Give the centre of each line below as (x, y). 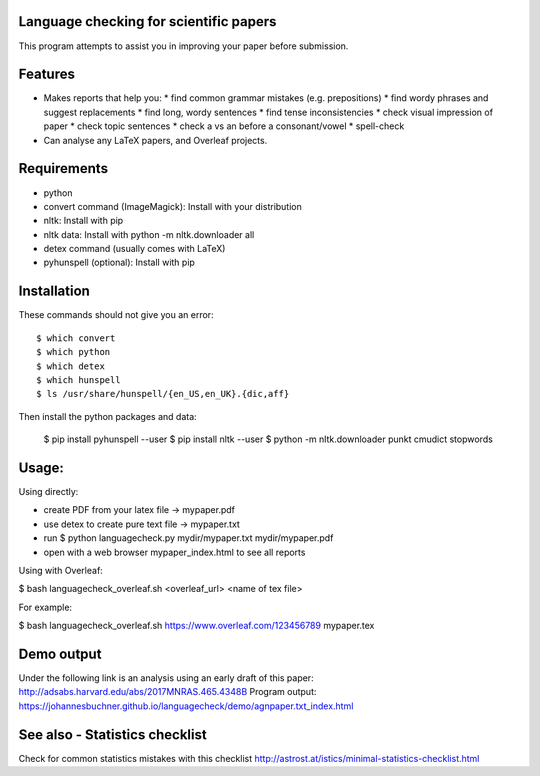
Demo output (60, 653)
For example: (45, 607)
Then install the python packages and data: (107, 416)
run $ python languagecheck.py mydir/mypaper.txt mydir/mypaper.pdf (188, 538)
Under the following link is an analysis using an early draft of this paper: (166, 678)
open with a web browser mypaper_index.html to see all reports (174, 552)
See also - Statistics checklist (112, 734)
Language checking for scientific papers (147, 21)
